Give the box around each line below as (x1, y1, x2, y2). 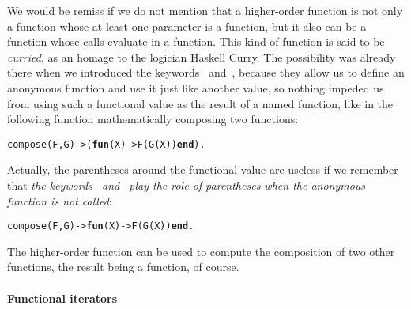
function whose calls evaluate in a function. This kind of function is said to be (7, 33, 385, 50)
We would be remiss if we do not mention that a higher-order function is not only (7, 2, 403, 18)
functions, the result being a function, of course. (7, 258, 239, 275)
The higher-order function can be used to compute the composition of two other (7, 243, 395, 259)
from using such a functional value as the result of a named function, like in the (7, 95, 394, 111)
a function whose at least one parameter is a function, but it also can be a (7, 17, 367, 34)
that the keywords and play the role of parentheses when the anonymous (7, 177, 366, 193)
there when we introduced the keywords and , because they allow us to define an (7, 64, 405, 81)
